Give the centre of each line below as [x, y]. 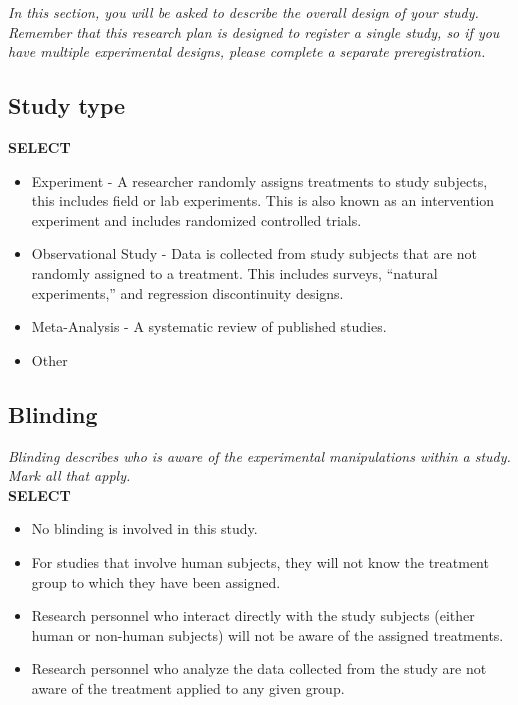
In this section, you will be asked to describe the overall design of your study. [243, 12]
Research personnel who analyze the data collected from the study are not [259, 668]
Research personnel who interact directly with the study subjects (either [253, 615]
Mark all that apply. [69, 475]
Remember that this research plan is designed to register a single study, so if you [254, 31]
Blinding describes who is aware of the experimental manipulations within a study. [259, 455]
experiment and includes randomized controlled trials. [196, 219]
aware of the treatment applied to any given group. [188, 687]
